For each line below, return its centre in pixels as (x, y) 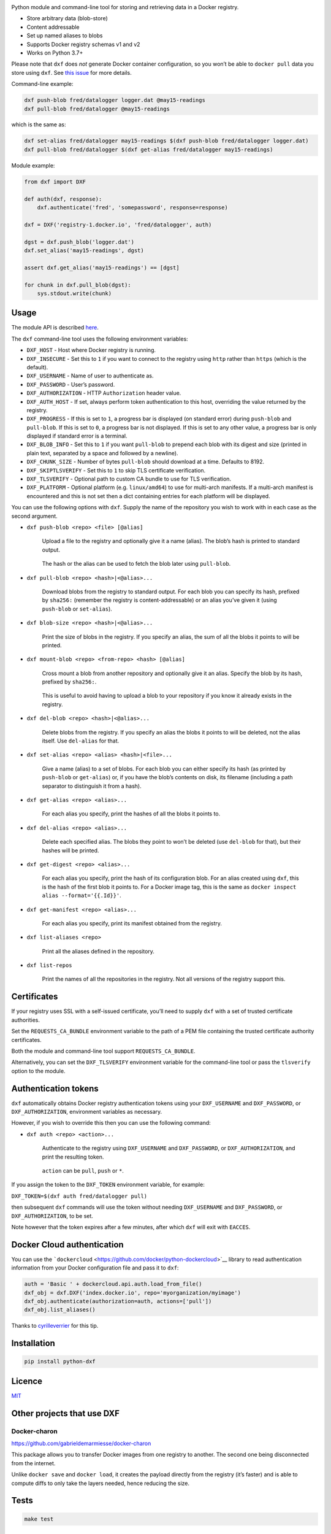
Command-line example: (42, 84)
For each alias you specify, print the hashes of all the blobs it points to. (131, 814)
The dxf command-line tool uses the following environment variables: (100, 339)
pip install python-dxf (60, 1362)
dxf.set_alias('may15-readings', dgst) (84, 250)
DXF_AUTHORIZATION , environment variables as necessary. (87, 1112)
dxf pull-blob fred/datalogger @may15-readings (97, 109)
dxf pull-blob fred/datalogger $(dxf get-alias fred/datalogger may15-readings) (149, 149)
